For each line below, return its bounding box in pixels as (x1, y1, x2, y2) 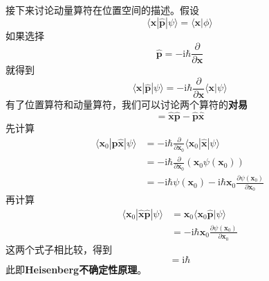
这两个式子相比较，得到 (6, 241, 112, 256)
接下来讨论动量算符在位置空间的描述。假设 (6, 3, 199, 17)
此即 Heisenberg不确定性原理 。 (6, 262, 147, 277)
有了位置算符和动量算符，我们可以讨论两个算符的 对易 (6, 96, 248, 111)
